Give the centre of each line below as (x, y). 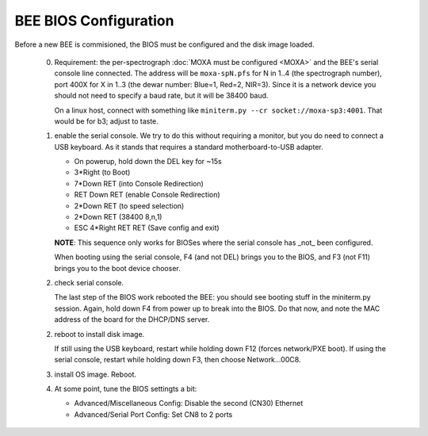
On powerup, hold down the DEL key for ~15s (148, 162)
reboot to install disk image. (99, 334)
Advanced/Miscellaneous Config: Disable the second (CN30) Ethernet (189, 403)
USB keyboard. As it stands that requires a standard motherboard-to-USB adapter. (189, 147)
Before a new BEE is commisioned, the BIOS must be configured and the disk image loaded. (164, 44)
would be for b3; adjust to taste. (106, 121)
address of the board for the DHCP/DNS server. (132, 319)
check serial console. (89, 282)
